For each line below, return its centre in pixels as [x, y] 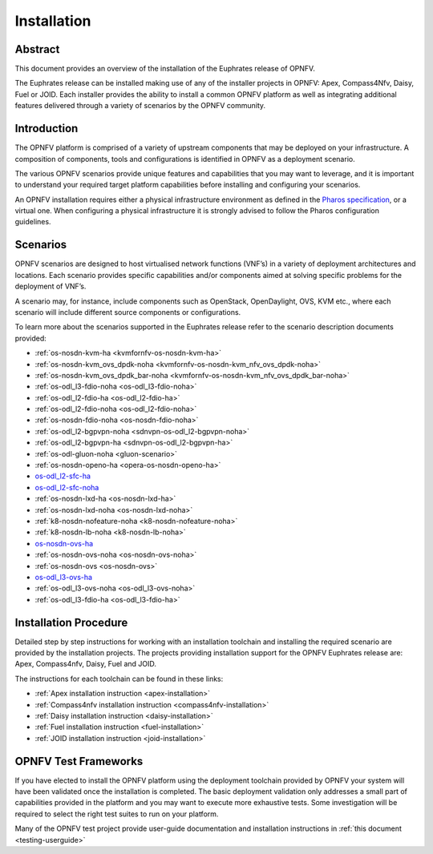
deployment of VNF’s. [51, 286]
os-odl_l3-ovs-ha [63, 577]
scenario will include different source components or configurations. [128, 312]
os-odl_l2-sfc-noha [67, 487]
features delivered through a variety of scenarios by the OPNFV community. [140, 106]
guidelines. [33, 222]
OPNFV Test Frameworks [79, 761]
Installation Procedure [71, 622]
